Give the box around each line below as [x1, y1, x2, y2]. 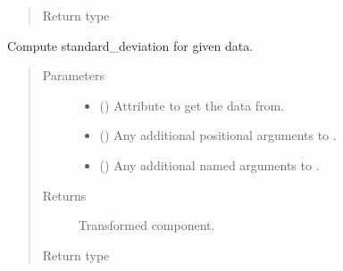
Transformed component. [78, 216, 215, 234]
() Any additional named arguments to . [99, 155, 320, 174]
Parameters [42, 66, 105, 85]
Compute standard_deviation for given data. [7, 36, 254, 54]
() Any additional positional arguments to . [99, 126, 337, 144]
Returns [42, 185, 87, 204]
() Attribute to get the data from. [99, 95, 285, 114]
